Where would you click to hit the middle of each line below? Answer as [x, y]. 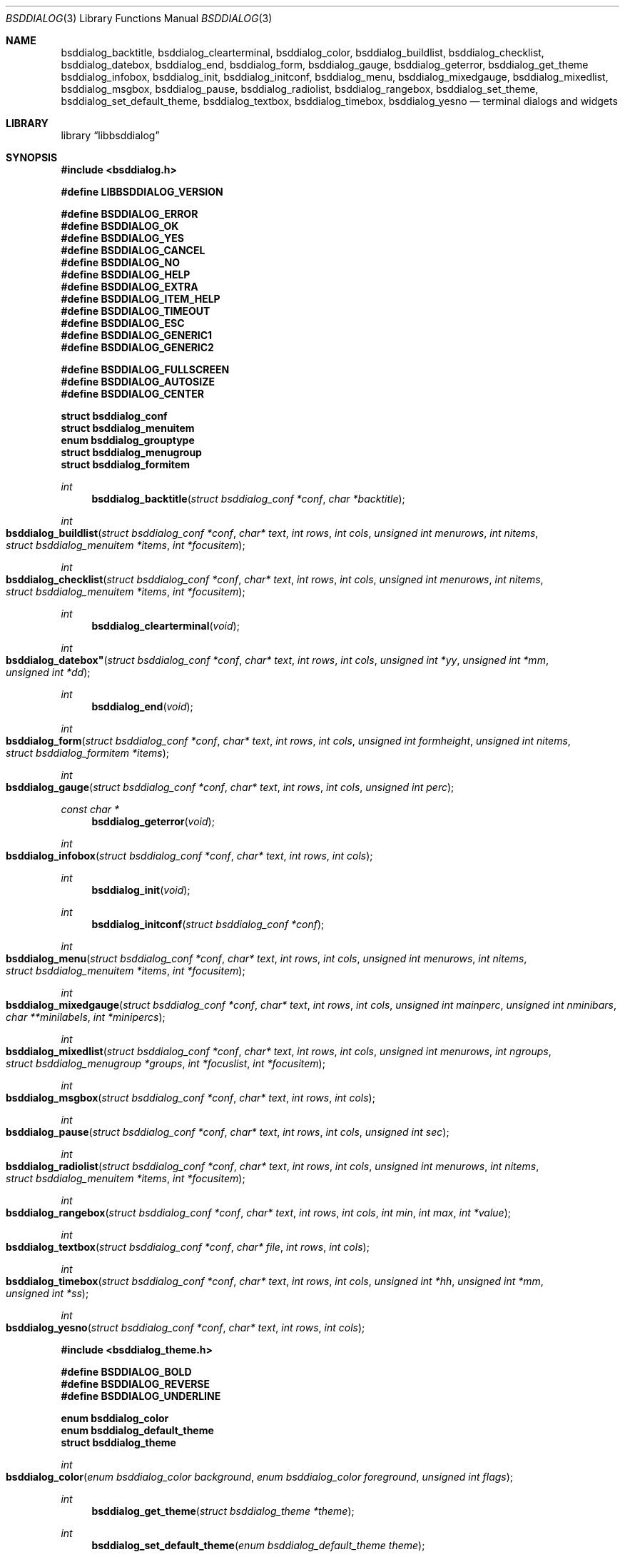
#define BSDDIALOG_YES [122, 238]
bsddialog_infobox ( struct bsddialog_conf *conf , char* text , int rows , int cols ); [189, 856]
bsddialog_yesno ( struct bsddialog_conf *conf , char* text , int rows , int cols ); [186, 1327]
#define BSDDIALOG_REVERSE [135, 1384]
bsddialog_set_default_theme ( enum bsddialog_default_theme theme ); [258, 1545]
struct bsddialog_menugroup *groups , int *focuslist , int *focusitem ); [166, 1063]
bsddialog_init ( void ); [141, 890]
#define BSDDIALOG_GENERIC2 [137, 347]
